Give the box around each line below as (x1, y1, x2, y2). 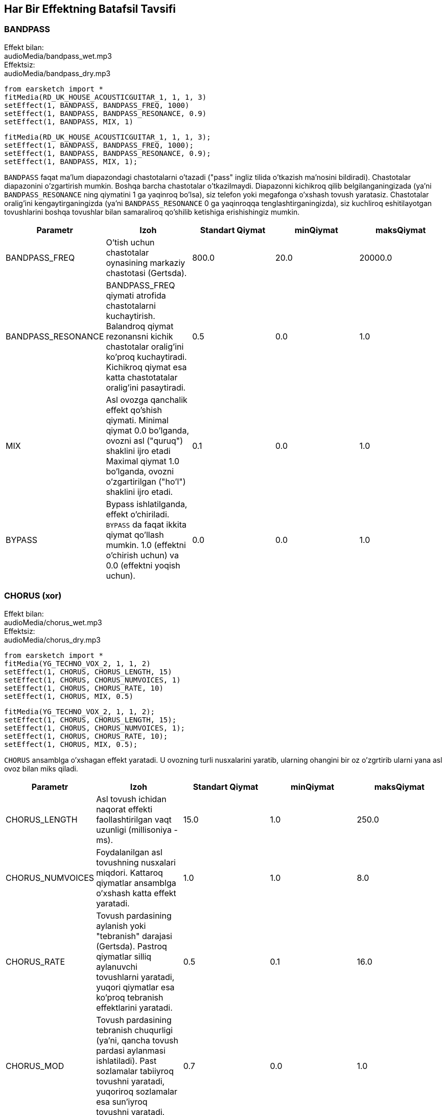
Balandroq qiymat (106, 321, 174, 331)
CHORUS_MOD (6, 1060, 64, 1071)
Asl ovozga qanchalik (106, 394, 187, 405)
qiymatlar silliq (96, 951, 152, 962)
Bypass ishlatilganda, (106, 498, 187, 509)
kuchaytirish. (106, 310, 155, 321)
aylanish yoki (96, 920, 146, 931)
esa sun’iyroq (96, 1096, 148, 1107)
